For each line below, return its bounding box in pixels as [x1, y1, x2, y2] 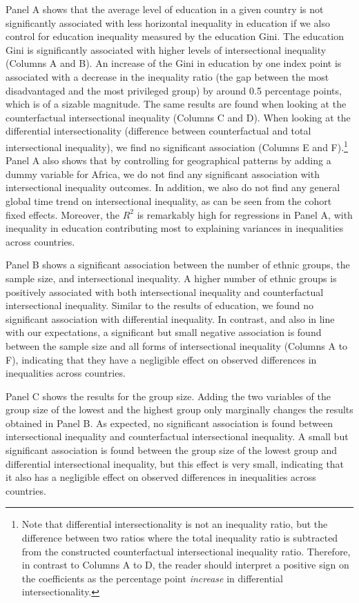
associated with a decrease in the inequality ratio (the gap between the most [6, 69, 329, 83]
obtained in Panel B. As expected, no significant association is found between [6, 415, 333, 430]
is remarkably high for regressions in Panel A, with [137, 207, 353, 221]
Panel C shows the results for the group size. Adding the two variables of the [6, 388, 331, 403]
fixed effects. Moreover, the [6, 207, 120, 221]
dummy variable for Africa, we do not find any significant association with [6, 166, 320, 181]
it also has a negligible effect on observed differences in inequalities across [6, 470, 316, 484]
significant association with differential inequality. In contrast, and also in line [6, 311, 335, 326]
